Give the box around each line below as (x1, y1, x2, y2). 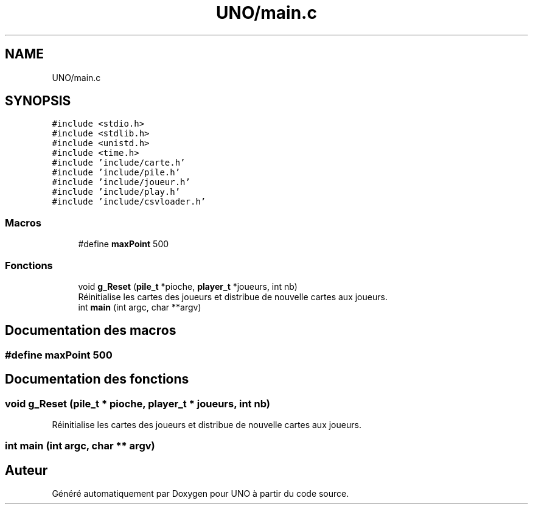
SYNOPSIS (5, 93, 71, 109)
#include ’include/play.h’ (52, 187, 181, 197)
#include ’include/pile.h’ (52, 167, 181, 178)
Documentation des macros (5, 323, 176, 339)
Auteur (5, 462, 48, 478)
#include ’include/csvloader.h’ (52, 197, 206, 207)
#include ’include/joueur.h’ (52, 177, 190, 188)
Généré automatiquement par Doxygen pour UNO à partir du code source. (52, 488, 349, 499)
